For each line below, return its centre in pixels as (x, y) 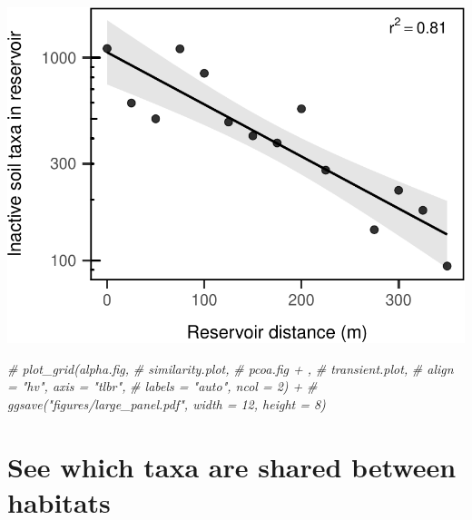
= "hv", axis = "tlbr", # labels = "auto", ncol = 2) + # (162, 386)
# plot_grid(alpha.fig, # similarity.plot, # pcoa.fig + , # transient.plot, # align (231, 368)
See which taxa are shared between (232, 466)
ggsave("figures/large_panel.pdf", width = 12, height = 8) (167, 404)
